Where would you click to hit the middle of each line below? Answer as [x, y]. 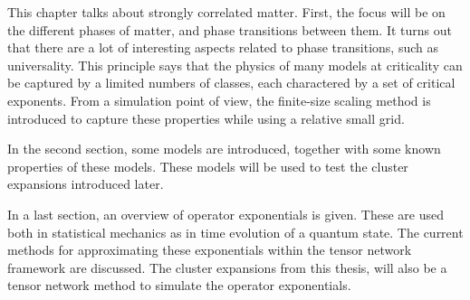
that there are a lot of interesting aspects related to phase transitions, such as [223, 47]
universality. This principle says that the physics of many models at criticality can [235, 65]
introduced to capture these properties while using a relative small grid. [206, 118]
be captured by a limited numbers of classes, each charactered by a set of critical [231, 83]
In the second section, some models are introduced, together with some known [224, 149]
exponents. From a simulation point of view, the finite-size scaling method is [219, 100]
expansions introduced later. [86, 184]
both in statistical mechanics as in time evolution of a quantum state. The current [235, 232]
